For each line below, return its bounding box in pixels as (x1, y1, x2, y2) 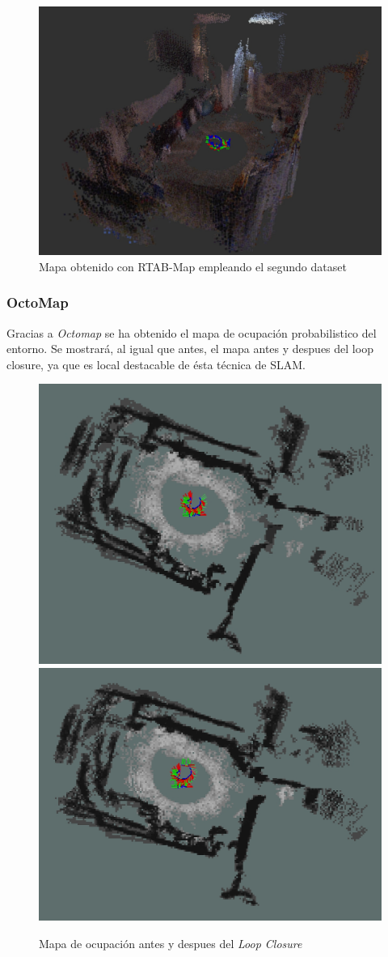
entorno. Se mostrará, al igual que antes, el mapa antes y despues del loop (6, 340, 373, 357)
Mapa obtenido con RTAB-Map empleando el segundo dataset (39, 257, 347, 274)
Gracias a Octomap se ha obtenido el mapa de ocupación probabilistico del (6, 324, 377, 341)
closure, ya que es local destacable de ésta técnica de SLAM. (6, 355, 306, 372)
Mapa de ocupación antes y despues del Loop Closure (39, 934, 302, 951)
